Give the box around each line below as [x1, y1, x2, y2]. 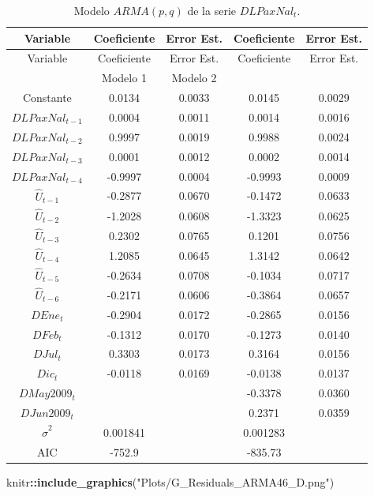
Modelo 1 [102, 70, 147, 86]
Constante [22, 89, 72, 106]
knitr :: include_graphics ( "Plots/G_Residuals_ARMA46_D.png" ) [6, 473, 335, 490]
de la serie [187, 2, 236, 18]
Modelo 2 [171, 70, 217, 86]
